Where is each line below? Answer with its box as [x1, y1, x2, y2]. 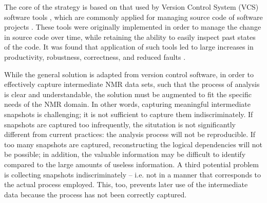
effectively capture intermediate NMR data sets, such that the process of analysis [4, 79, 260, 89]
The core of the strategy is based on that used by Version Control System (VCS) [4, 2, 259, 12]
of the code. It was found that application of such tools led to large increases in [4, 41, 254, 52]
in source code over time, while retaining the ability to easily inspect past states [4, 31, 256, 42]
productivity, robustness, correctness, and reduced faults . [4, 51, 186, 62]
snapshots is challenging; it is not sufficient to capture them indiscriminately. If [4, 108, 253, 119]
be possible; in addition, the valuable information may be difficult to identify [4, 149, 246, 160]
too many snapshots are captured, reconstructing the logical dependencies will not [4, 139, 262, 149]
